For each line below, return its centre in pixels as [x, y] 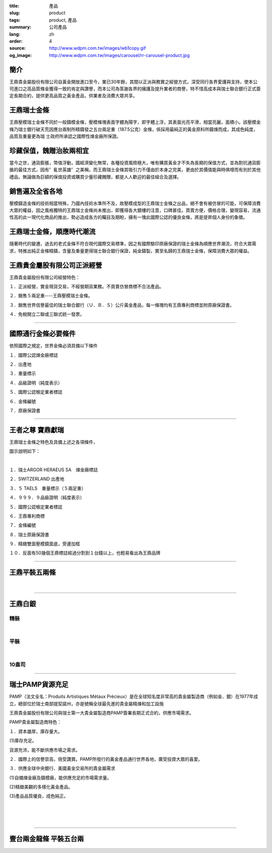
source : [18, 48]
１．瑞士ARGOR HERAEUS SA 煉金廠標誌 [54, 470]
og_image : [21, 55]
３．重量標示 [23, 373]
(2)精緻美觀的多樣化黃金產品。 [41, 787]
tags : [15, 20]
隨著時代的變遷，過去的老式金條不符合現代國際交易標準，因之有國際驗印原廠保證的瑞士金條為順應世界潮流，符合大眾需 [133, 244]
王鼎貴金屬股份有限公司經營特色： [45, 277]
